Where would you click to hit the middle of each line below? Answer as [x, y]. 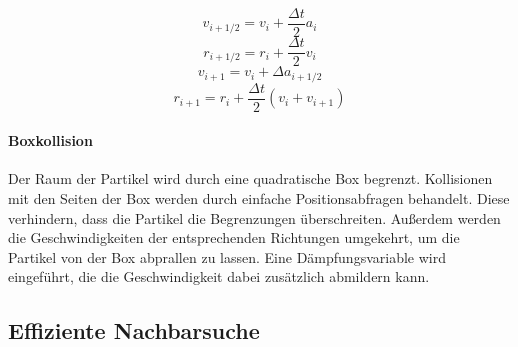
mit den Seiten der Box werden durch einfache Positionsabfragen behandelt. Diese [259, 198]
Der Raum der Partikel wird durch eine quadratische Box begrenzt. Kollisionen [250, 178]
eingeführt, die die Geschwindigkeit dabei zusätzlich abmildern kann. [219, 276]
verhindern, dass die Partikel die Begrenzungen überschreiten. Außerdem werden [254, 217]
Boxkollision [50, 140]
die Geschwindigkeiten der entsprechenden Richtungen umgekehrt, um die [234, 237]
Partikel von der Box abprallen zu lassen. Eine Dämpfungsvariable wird [227, 256]
